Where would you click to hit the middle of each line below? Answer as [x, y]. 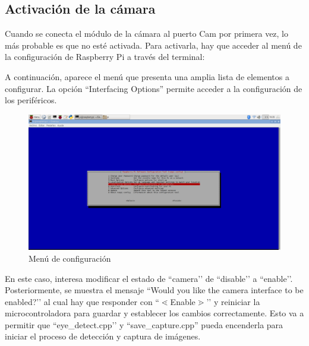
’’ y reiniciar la [233, 301]
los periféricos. [31, 100]
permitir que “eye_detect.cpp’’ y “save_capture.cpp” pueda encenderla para [144, 324]
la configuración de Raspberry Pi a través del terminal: [105, 57]
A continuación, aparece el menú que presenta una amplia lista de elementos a [147, 76]
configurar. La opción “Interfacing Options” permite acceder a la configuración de [154, 88]
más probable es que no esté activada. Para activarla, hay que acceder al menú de [153, 45]
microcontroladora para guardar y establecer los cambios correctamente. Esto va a [154, 313]
